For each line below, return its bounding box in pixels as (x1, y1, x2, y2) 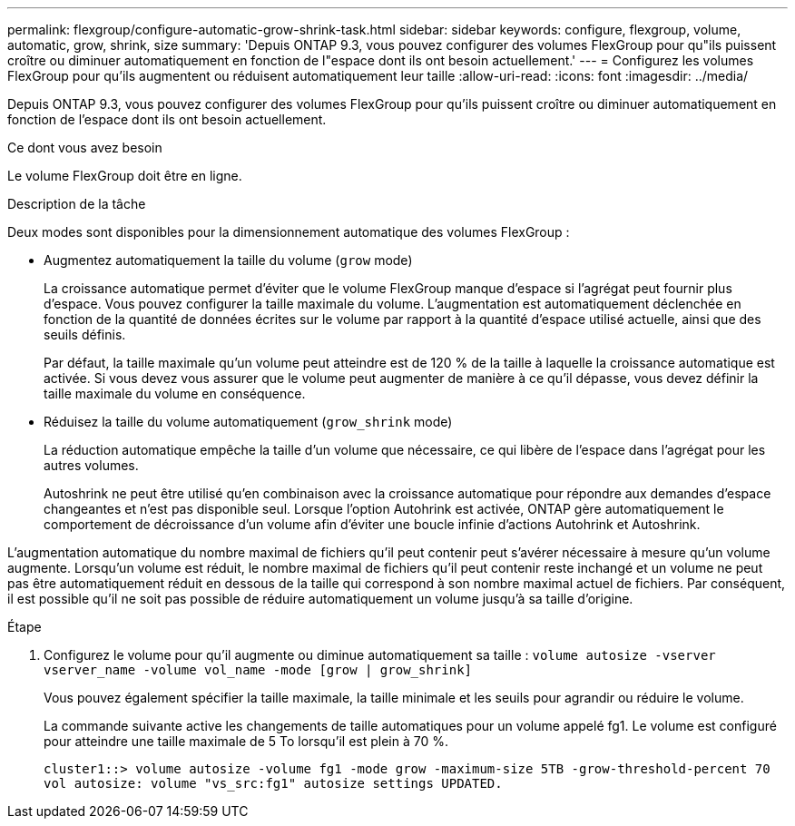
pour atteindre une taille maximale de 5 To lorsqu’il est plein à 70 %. (44, 733, 448, 749)
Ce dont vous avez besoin (7, 140, 162, 155)
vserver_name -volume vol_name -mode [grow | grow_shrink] (44, 663, 473, 677)
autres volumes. (44, 457, 139, 473)
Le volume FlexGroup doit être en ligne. (7, 168, 242, 183)
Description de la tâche (7, 196, 146, 211)
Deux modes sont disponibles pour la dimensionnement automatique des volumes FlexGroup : (7, 224, 570, 240)
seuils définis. (44, 327, 126, 342)
